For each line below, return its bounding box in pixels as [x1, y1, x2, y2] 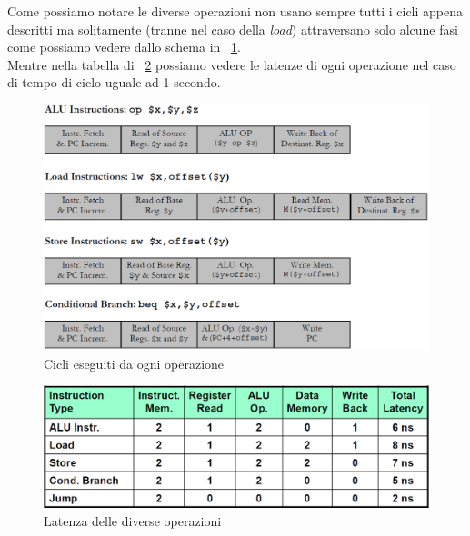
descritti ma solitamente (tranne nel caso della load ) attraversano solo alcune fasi [7, 19, 458, 38]
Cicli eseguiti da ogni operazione [44, 353, 225, 372]
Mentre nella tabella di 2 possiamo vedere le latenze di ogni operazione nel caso [7, 55, 456, 74]
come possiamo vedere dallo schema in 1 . [7, 37, 241, 56]
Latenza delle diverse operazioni [44, 511, 222, 530]
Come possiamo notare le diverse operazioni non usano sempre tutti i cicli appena [7, 2, 464, 20]
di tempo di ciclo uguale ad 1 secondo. [7, 73, 221, 92]
